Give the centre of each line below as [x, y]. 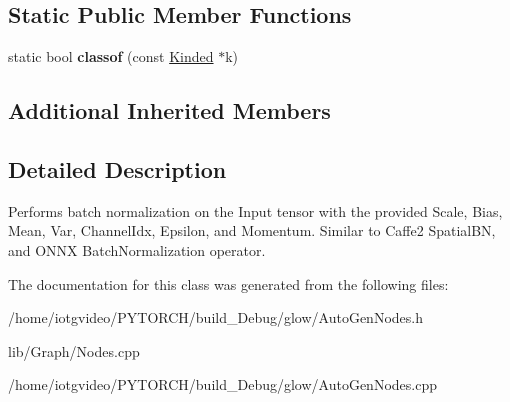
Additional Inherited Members [169, 110]
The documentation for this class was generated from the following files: [228, 283]
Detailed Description [117, 168]
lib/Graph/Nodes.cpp [74, 350]
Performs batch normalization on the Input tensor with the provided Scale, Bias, [255, 210]
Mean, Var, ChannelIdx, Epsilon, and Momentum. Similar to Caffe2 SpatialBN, [252, 230]
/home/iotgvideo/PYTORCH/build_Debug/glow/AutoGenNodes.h [215, 317]
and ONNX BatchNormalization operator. [137, 249]
